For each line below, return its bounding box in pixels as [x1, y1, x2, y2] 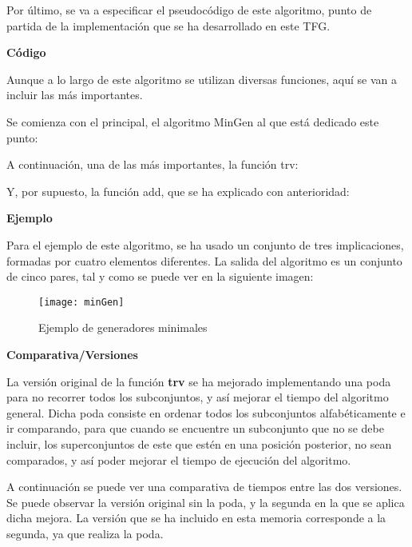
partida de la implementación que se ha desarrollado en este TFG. [6, 17, 331, 34]
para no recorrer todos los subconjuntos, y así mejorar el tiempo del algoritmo [6, 389, 389, 405]
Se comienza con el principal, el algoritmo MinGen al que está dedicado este [6, 113, 379, 130]
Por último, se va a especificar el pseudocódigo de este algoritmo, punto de [6, 2, 372, 18]
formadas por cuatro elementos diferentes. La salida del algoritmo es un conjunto [6, 252, 402, 269]
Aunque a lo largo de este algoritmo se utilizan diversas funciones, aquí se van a [6, 70, 397, 87]
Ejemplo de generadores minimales [38, 319, 208, 336]
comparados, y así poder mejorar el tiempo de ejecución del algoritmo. [6, 451, 351, 468]
